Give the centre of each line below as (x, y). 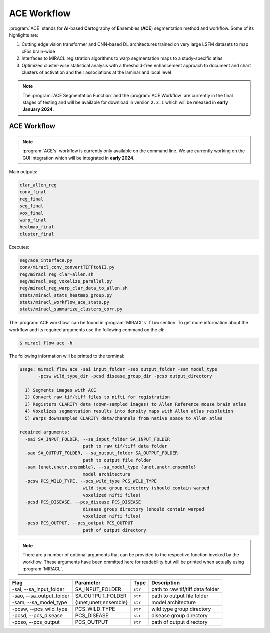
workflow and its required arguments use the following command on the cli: (87, 329)
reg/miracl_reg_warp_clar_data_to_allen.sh (74, 288)
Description (166, 583)
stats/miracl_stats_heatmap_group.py (66, 295)
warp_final (33, 220)
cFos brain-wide (38, 51)
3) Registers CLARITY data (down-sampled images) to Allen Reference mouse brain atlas (136, 404)
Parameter (88, 583)
